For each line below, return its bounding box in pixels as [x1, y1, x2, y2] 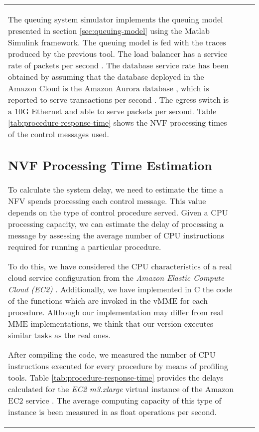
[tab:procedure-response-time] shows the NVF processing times [8, 117, 227, 128]
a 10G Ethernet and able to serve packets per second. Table [8, 105, 217, 117]
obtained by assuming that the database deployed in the [8, 71, 204, 82]
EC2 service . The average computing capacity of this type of [8, 394, 222, 406]
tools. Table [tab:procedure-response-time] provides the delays [8, 371, 224, 383]
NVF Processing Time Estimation [8, 156, 212, 174]
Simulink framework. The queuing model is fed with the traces [8, 36, 226, 48]
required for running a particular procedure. [8, 240, 161, 252]
